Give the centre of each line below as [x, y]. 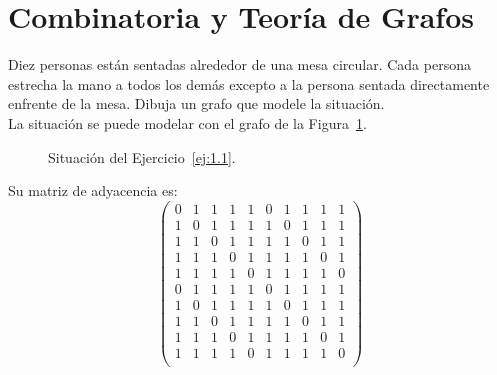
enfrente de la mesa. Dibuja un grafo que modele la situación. [196, 103]
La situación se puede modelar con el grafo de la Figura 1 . [187, 122]
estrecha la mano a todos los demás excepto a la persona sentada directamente [249, 83]
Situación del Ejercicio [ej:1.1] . [142, 156]
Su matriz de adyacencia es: [93, 190]
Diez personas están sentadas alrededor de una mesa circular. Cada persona [239, 64]
